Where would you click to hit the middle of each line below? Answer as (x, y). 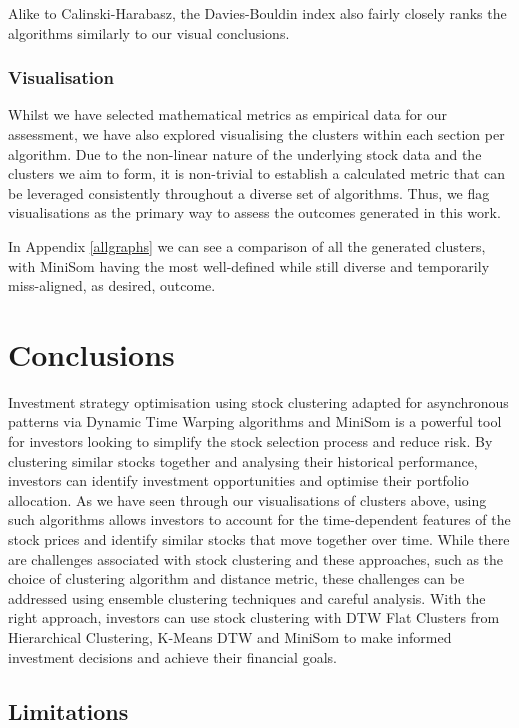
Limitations (68, 710)
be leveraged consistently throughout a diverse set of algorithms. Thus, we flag (249, 192)
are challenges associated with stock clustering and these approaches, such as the (256, 558)
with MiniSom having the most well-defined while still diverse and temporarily (249, 265)
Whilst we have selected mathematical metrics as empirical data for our (228, 114)
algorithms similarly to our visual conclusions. (149, 32)
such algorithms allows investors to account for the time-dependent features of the (259, 519)
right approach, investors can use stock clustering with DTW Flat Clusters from (254, 617)
